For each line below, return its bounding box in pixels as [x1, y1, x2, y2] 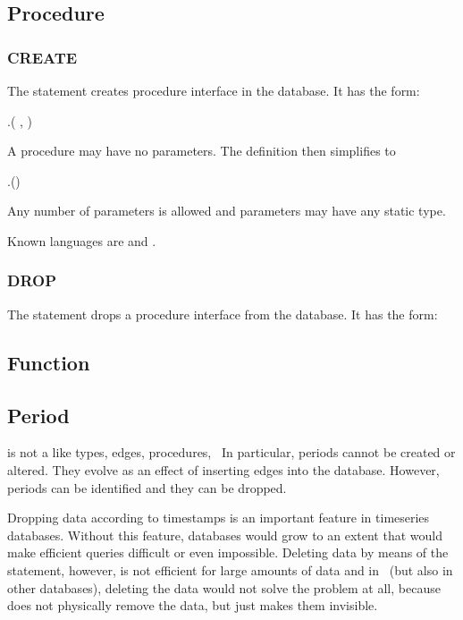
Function [7, 348, 90, 376]
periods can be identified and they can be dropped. [7, 478, 287, 497]
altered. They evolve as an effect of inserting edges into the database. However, [7, 460, 440, 479]
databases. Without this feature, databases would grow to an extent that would [7, 525, 442, 544]
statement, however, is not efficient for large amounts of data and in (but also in [7, 560, 453, 579]
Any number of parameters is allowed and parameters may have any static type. [7, 201, 446, 220]
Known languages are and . [7, 231, 156, 250]
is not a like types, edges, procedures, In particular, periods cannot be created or [7, 443, 456, 462]
